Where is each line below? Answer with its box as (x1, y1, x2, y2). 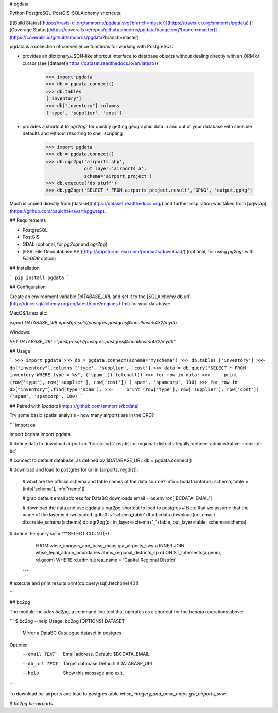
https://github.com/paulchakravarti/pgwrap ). (11, 207, 106, 214)
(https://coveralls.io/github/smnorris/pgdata (9, 34, 103, 40)
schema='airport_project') (84, 173, 152, 179)
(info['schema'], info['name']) (22, 485, 85, 492)
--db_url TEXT (22, 660, 58, 667)
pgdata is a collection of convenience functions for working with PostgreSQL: (9, 43, 174, 49)
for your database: (131, 301, 170, 307)
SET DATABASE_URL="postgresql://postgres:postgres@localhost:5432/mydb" (9, 338, 176, 344)
